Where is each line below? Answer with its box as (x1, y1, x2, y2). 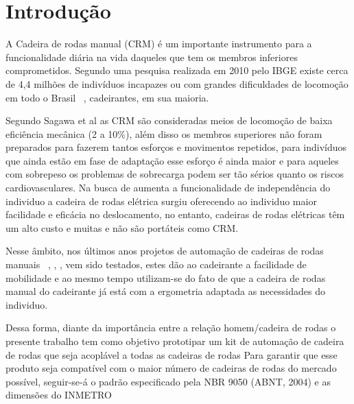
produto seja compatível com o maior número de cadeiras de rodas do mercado (5, 361, 337, 375)
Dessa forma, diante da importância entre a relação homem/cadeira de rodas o (5, 320, 336, 335)
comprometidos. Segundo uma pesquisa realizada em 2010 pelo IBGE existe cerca (5, 63, 349, 78)
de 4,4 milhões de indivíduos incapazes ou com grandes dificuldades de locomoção (5, 76, 349, 91)
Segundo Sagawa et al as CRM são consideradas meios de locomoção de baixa (5, 113, 333, 128)
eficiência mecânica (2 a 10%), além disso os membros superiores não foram (5, 126, 322, 141)
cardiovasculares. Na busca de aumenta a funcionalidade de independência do (5, 180, 331, 195)
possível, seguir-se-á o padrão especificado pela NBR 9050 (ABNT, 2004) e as (5, 374, 331, 388)
